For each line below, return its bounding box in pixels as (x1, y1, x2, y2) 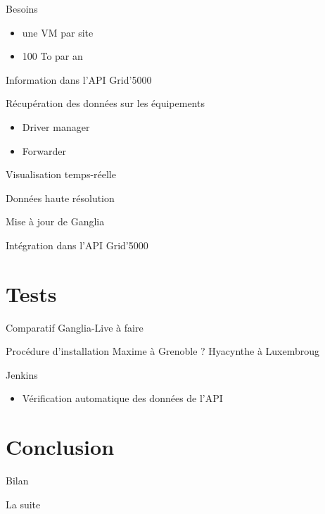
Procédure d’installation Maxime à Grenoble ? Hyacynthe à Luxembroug (6, 344, 320, 358)
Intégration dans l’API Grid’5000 (6, 237, 148, 252)
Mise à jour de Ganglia (6, 214, 105, 229)
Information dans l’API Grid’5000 (6, 72, 152, 87)
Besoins (6, 1, 38, 15)
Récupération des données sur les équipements (6, 96, 205, 111)
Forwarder (22, 143, 66, 158)
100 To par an (22, 49, 83, 63)
